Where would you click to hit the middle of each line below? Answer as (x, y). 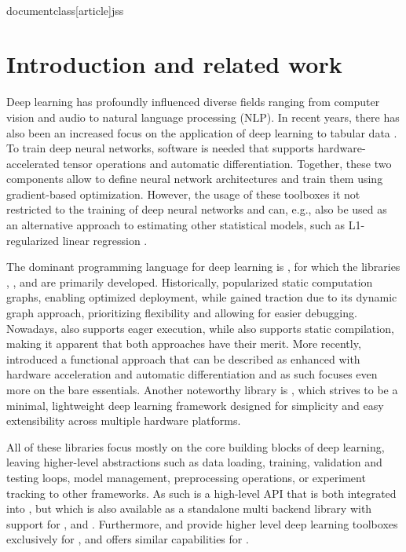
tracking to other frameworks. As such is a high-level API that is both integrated (201, 493)
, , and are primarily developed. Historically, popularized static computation (190, 281)
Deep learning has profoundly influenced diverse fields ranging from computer (193, 102)
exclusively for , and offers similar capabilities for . (128, 539)
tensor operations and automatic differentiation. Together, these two (227, 163)
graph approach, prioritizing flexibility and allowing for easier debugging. (182, 313)
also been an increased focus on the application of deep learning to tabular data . (202, 132)
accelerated (33, 163)
